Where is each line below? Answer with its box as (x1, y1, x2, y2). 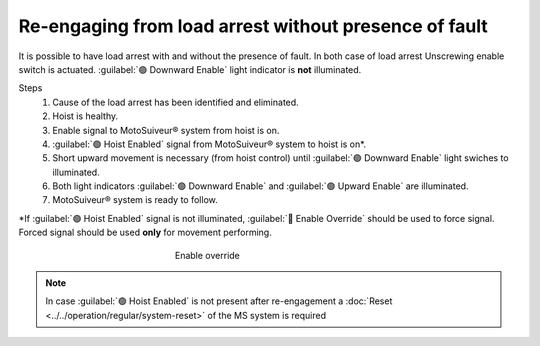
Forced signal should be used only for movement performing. (18, 226, 272, 239)
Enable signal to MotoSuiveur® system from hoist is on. (52, 124, 280, 136)
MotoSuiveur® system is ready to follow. (52, 194, 219, 206)
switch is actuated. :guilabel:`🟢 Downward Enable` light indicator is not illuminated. (18, 63, 362, 75)
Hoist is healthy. (52, 110, 119, 122)
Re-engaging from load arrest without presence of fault (18, 15, 489, 37)
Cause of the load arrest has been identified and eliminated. (52, 96, 299, 108)
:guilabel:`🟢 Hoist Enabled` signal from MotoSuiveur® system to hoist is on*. (52, 138, 367, 150)
